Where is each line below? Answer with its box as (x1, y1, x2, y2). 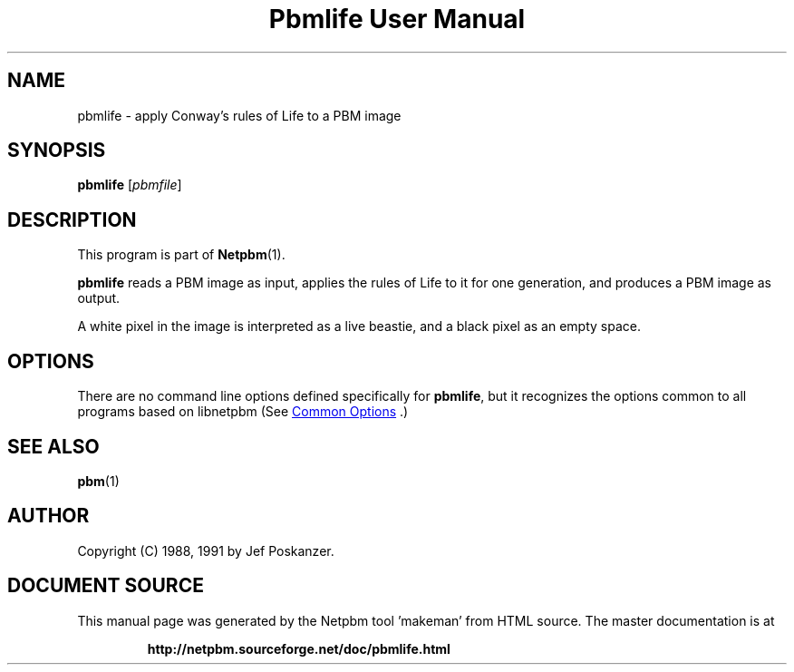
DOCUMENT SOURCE (7, 574, 204, 598)
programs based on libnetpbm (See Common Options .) (77, 404, 409, 420)
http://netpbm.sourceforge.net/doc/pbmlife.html (147, 640, 450, 657)
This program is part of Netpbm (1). (77, 247, 286, 263)
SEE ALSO (7, 434, 100, 458)
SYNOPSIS (7, 139, 106, 162)
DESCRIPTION (7, 208, 137, 231)
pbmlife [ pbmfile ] (77, 177, 182, 193)
